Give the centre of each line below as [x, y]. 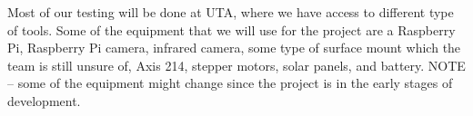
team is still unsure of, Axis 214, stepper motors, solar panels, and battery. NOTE [236, 65]
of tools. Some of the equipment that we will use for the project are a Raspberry [231, 29]
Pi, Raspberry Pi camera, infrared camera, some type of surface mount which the [234, 48]
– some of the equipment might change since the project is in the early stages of [230, 83]
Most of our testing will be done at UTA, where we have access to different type [231, 12]
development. [44, 100]
